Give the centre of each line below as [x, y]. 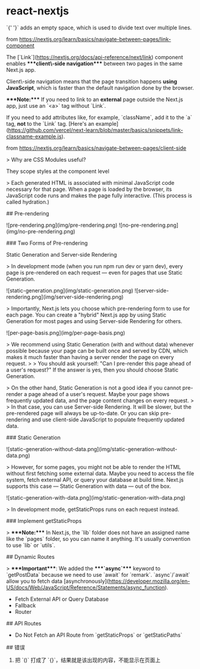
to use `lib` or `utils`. [31, 545]
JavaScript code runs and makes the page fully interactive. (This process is [99, 195]
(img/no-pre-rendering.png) [41, 231]
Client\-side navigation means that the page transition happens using [92, 81]
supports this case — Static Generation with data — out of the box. [89, 486]
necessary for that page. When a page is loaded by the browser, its [89, 189]
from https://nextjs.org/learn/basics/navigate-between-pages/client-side [96, 148]
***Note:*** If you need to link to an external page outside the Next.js [95, 99]
